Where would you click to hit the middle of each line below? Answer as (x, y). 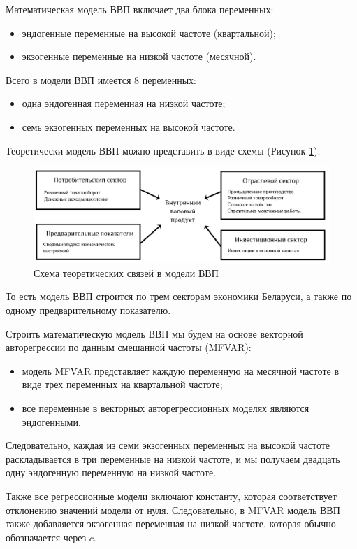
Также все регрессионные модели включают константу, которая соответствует (171, 495)
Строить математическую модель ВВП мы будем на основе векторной (154, 333)
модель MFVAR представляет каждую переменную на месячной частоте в (180, 370)
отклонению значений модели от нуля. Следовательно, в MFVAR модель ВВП (173, 509)
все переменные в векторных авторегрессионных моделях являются (166, 407)
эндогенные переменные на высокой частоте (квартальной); (149, 33)
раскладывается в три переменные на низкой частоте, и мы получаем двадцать (173, 458)
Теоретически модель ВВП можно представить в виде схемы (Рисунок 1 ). (163, 150)
